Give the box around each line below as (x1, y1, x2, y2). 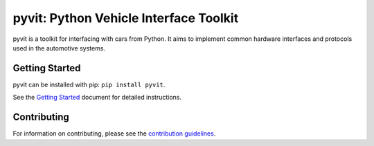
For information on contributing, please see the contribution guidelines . (12, 129, 216, 138)
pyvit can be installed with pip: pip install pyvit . (12, 80, 166, 89)
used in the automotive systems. (12, 44, 106, 52)
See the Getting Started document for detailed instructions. (12, 93, 182, 102)
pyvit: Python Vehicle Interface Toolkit (12, 10, 239, 26)
